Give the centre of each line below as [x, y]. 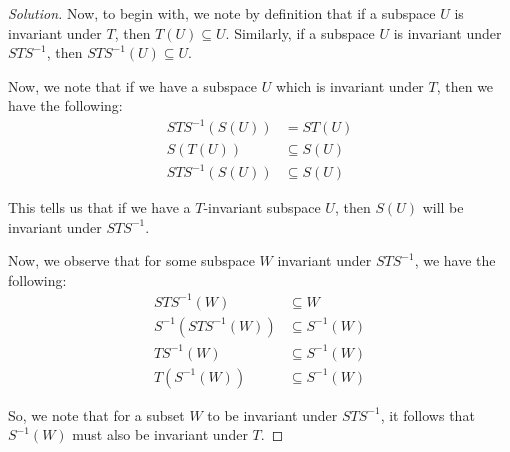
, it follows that [427, 414]
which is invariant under [349, 85]
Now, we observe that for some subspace [131, 260]
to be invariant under [272, 414]
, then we [465, 85]
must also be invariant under [160, 434]
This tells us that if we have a [99, 207]
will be [443, 207]
